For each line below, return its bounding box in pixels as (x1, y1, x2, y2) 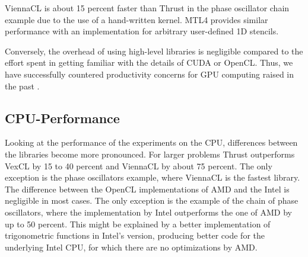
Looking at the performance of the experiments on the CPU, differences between (5, 136, 298, 149)
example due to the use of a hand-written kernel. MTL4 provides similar (5, 13, 268, 25)
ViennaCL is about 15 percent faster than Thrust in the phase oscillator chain (5, 2, 290, 14)
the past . (5, 79, 40, 92)
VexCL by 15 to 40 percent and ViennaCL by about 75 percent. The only (5, 159, 272, 172)
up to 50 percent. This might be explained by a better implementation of (5, 217, 271, 230)
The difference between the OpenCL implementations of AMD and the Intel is (5, 182, 290, 195)
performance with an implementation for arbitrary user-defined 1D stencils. (5, 25, 279, 37)
